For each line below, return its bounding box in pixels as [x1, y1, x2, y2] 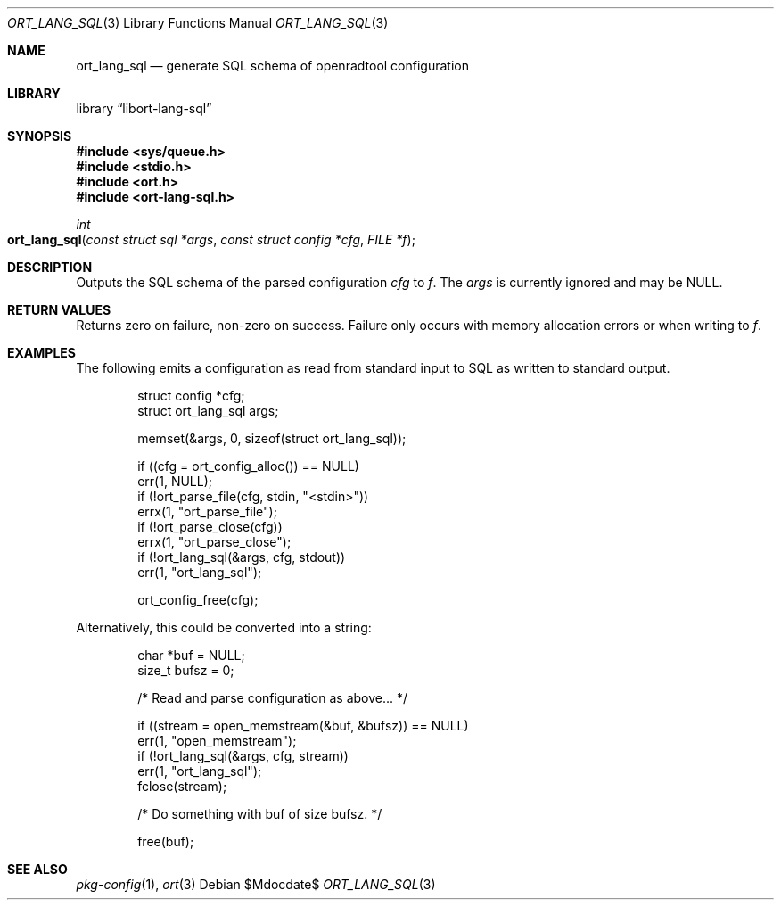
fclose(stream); [137, 779, 227, 794]
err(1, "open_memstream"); [137, 733, 297, 748]
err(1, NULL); [137, 474, 213, 489]
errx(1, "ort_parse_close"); [137, 534, 292, 549]
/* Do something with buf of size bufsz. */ [137, 806, 382, 821]
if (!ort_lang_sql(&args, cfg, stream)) [137, 748, 349, 763]
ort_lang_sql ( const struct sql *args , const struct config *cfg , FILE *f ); [7, 232, 415, 247]
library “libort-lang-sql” [76, 101, 212, 116]
